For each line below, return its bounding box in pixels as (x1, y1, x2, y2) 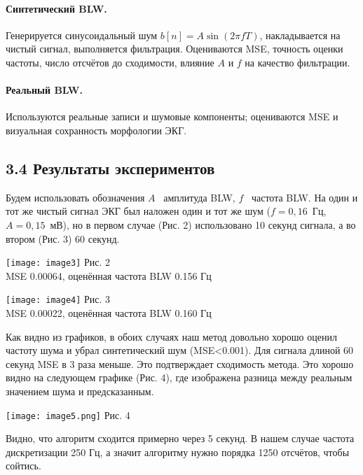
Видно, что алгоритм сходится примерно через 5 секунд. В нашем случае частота (6, 431, 355, 446)
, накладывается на (259, 27, 341, 42)
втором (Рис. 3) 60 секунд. (6, 231, 120, 246)
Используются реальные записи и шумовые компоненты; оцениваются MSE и (6, 109, 338, 124)
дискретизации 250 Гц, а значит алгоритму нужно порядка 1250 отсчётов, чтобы (6, 444, 350, 459)
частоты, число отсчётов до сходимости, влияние (6, 55, 214, 69)
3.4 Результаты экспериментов (6, 157, 215, 178)
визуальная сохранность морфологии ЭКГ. (6, 122, 187, 137)
